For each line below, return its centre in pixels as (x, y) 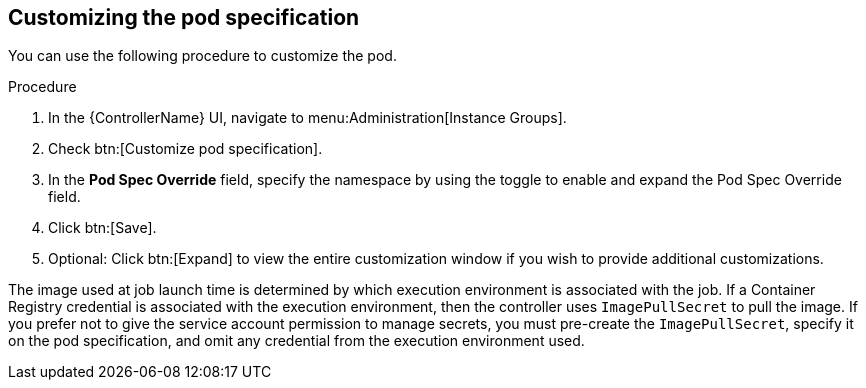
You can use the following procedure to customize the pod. (202, 56)
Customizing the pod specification (184, 17)
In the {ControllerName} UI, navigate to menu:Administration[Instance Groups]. (307, 118)
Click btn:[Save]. (102, 228)
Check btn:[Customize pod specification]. (185, 149)
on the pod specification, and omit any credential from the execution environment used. (296, 341)
